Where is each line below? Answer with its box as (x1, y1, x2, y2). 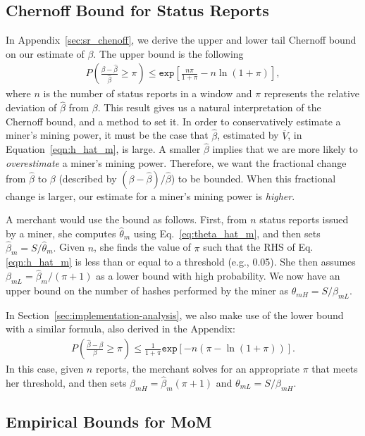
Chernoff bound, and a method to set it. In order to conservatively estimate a (6, 113, 341, 128)
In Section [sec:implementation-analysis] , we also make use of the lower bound (6, 307, 344, 322)
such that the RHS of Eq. (203, 239, 314, 254)
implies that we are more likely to (212, 142, 358, 156)
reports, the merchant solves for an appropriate (95, 361, 299, 376)
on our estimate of (6, 46, 85, 61)
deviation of (6, 100, 57, 115)
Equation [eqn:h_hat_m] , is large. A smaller (6, 142, 201, 156)
